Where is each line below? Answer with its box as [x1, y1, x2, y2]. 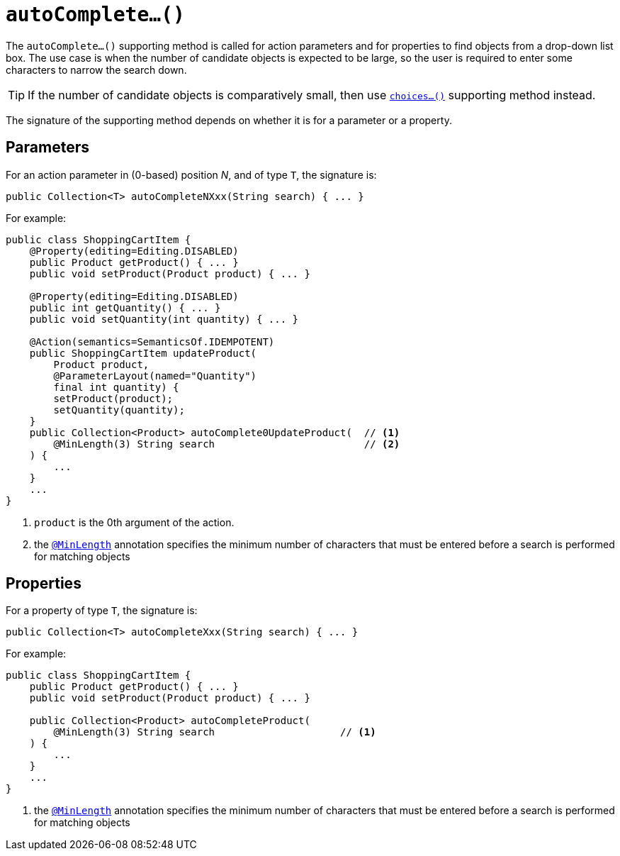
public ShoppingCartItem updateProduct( [29, 347, 257, 359]
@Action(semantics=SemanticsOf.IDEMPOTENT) [29, 335, 275, 348]
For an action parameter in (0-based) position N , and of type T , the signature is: [6, 168, 377, 181]
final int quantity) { [53, 381, 179, 393]
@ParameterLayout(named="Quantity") [53, 369, 257, 382]
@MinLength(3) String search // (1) [53, 726, 376, 738]
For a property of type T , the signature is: [6, 604, 198, 617]
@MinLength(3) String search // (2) [53, 438, 400, 450]
